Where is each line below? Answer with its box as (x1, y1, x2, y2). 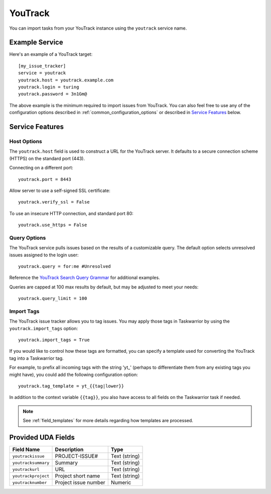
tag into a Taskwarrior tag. (9, 355, 64, 361)
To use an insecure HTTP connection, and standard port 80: (9, 210, 134, 216)
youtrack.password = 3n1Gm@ (18, 91, 87, 97)
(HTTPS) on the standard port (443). (9, 155, 85, 161)
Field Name (12, 446, 40, 453)
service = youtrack (18, 70, 66, 76)
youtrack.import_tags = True (18, 337, 90, 343)
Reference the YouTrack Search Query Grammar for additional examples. (9, 274, 160, 281)
